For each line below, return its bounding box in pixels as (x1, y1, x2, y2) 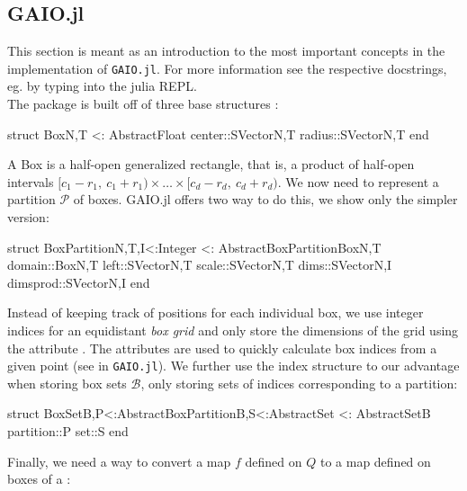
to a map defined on (319, 451, 431, 470)
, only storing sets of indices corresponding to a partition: (140, 373, 458, 392)
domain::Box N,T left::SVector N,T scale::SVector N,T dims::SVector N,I (7, 255, 392, 274)
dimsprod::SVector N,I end (7, 272, 150, 291)
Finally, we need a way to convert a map (7, 451, 231, 470)
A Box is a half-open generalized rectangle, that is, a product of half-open (7, 155, 415, 174)
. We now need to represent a (277, 172, 439, 191)
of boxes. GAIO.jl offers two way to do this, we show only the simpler (73, 190, 458, 209)
